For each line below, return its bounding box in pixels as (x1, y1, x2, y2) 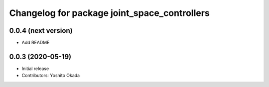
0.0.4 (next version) (9, 26, 73, 35)
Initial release (21, 65, 49, 72)
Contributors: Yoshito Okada (21, 73, 80, 79)
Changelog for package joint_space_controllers (9, 7, 210, 18)
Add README (21, 40, 50, 46)
